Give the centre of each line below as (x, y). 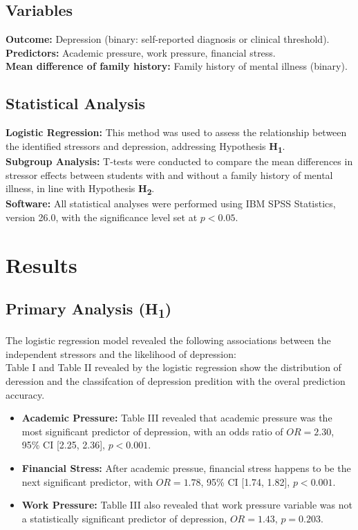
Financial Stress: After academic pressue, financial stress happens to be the (186, 468)
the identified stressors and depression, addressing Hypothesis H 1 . (145, 146)
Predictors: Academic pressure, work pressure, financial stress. (141, 52)
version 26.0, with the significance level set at (102, 217)
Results (41, 264)
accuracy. (25, 394)
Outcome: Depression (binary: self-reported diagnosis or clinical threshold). (168, 39)
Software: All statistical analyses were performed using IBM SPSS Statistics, (171, 204)
